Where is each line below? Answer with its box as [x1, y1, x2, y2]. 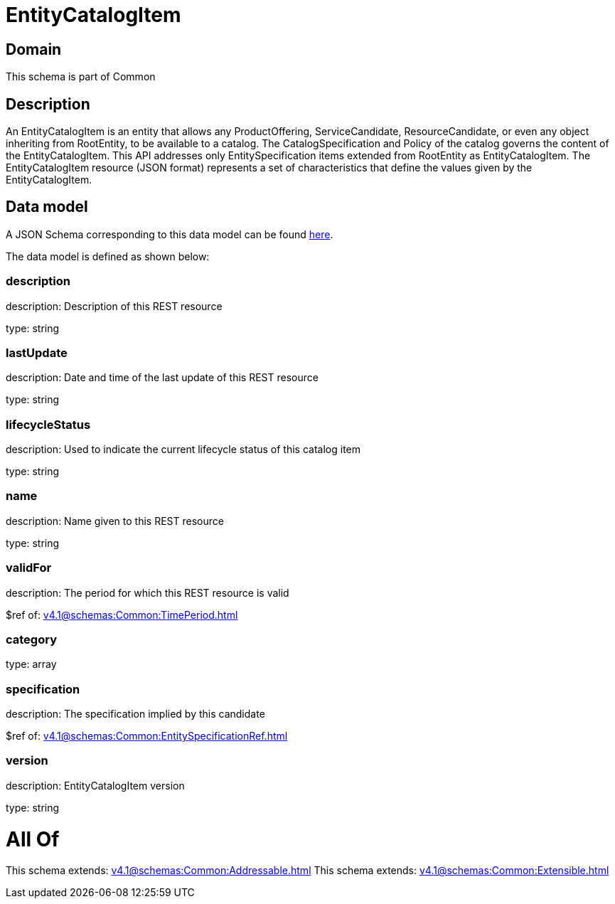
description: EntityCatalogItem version [6, 779, 185, 792]
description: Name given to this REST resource [6, 514, 224, 527]
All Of [6, 826, 60, 851]
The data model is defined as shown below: [6, 250, 210, 262]
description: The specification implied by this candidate [6, 708, 265, 720]
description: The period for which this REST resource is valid [6, 586, 289, 599]
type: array [6, 658, 57, 671]
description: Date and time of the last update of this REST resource [6, 371, 319, 384]
